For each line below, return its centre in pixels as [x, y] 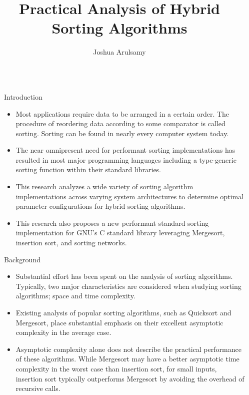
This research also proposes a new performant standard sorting [112, 223]
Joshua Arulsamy [119, 52]
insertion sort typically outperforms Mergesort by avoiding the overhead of [130, 378]
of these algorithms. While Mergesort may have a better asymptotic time [127, 359]
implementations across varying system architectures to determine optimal [130, 196]
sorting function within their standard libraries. [88, 169]
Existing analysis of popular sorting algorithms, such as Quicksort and [123, 312]
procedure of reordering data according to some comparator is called [120, 123]
